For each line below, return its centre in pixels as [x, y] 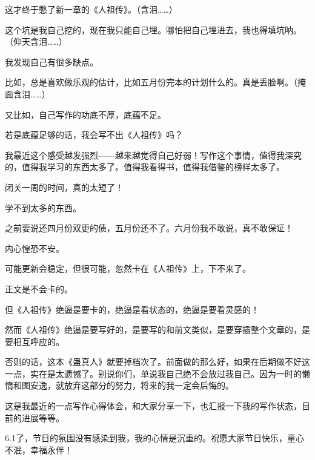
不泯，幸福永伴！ [39, 449]
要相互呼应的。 [35, 341]
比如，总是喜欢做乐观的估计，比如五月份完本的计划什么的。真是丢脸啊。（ [151, 82]
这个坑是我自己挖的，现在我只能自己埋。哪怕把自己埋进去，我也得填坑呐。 [153, 29]
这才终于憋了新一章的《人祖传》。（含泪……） [91, 9]
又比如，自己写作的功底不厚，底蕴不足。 [85, 114]
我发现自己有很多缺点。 [51, 61]
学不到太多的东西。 [43, 207]
